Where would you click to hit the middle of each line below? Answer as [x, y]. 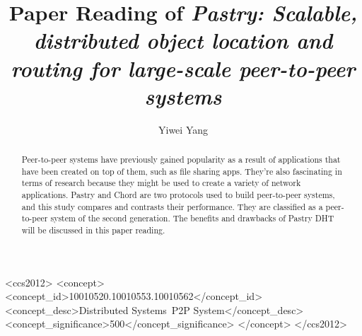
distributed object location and [183, 40]
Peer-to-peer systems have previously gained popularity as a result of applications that [181, 160]
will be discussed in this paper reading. [93, 230]
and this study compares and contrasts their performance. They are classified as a [172, 206]
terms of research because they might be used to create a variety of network [161, 183]
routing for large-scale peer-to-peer [183, 68]
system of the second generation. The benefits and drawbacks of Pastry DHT [192, 218]
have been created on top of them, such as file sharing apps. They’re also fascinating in [182, 171]
